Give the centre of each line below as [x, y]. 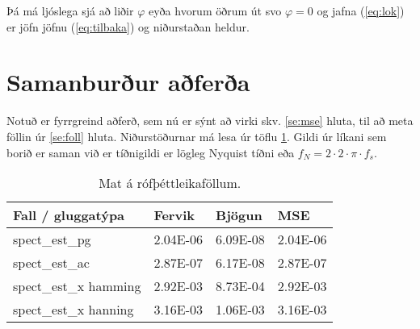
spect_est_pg [52, 239]
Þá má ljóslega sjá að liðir [70, 10]
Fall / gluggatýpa [69, 215]
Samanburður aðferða [128, 82]
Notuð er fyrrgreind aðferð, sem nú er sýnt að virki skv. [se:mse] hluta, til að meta [210, 121]
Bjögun [239, 215]
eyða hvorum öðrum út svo [215, 10]
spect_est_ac [51, 263]
